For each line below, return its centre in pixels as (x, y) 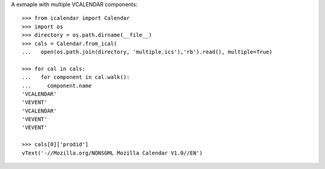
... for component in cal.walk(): (76, 77)
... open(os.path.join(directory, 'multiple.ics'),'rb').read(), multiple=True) (147, 52)
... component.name (57, 85)
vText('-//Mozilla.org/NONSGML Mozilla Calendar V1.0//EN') (112, 153)
